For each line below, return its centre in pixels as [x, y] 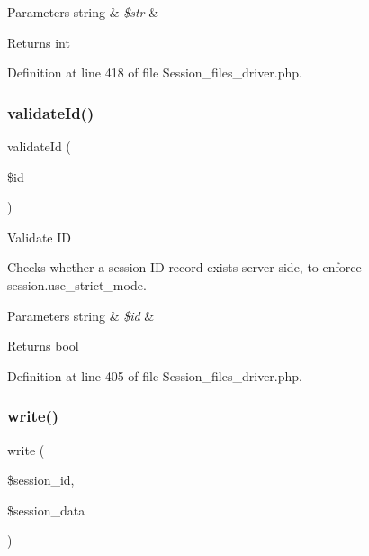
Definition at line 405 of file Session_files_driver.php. [155, 375]
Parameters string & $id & [81, 315]
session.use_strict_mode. [77, 284]
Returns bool [43, 346]
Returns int [39, 42]
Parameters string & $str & [83, 12]
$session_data [46, 510]
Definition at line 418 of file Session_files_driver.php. [155, 73]
